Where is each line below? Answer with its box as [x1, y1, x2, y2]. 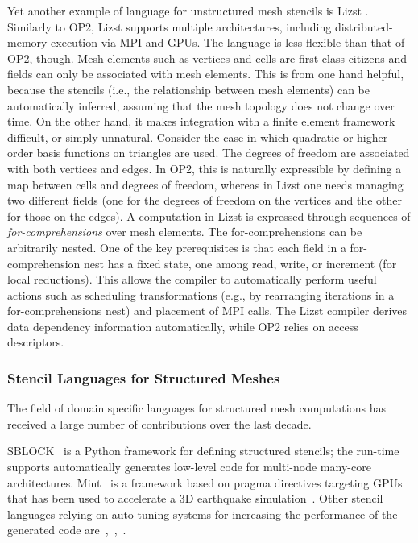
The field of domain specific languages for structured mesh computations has [7, 400, 386, 417]
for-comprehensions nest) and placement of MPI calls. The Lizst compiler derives [7, 302, 408, 319]
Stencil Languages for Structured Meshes [7, 367, 280, 388]
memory [7, 34, 48, 51]
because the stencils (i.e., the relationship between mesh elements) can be [7, 81, 370, 97]
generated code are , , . [7, 521, 126, 538]
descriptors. [7, 334, 64, 350]
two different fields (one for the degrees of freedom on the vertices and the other [7, 192, 403, 209]
